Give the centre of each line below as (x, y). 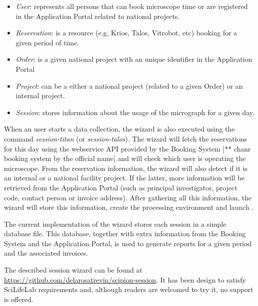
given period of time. (47, 42)
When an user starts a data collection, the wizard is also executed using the (120, 129)
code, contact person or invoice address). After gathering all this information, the (128, 197)
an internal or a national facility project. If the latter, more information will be (125, 178)
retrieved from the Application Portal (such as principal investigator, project (121, 187)
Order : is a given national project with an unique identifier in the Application (134, 59)
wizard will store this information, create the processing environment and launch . (129, 207)
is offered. (19, 299)
